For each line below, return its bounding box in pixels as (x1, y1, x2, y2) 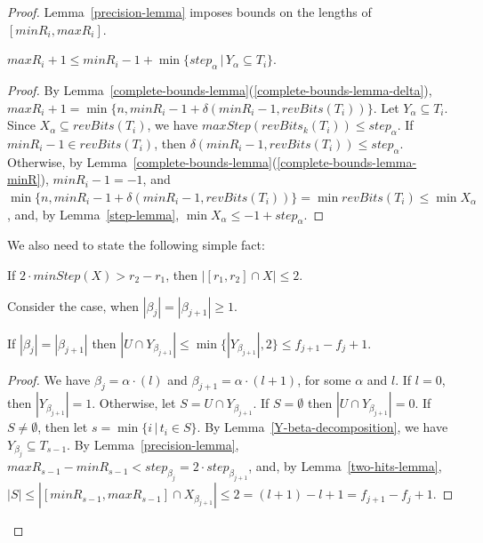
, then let (37, 418, 88, 436)
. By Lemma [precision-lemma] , (67, 435, 239, 453)
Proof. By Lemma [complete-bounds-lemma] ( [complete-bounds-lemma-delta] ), (7, 80, 432, 99)
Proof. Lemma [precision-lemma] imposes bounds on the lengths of (7, 3, 372, 20)
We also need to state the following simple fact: (7, 236, 265, 254)
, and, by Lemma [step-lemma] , (7, 204, 180, 223)
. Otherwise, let (92, 394, 176, 412)
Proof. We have (7, 370, 91, 388)
